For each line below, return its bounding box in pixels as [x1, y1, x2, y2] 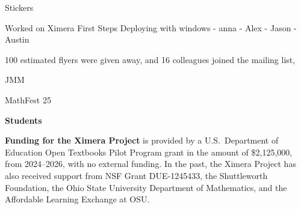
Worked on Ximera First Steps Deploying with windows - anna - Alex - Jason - [5, 21, 297, 34]
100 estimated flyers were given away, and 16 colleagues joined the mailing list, [5, 53, 296, 65]
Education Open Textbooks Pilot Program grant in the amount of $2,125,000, [5, 145, 293, 158]
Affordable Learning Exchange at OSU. [5, 193, 150, 205]
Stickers [5, 1, 34, 13]
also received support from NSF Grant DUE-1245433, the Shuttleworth [5, 169, 268, 181]
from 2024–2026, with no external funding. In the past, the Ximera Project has [5, 157, 296, 170]
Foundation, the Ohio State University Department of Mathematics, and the [5, 181, 287, 193]
